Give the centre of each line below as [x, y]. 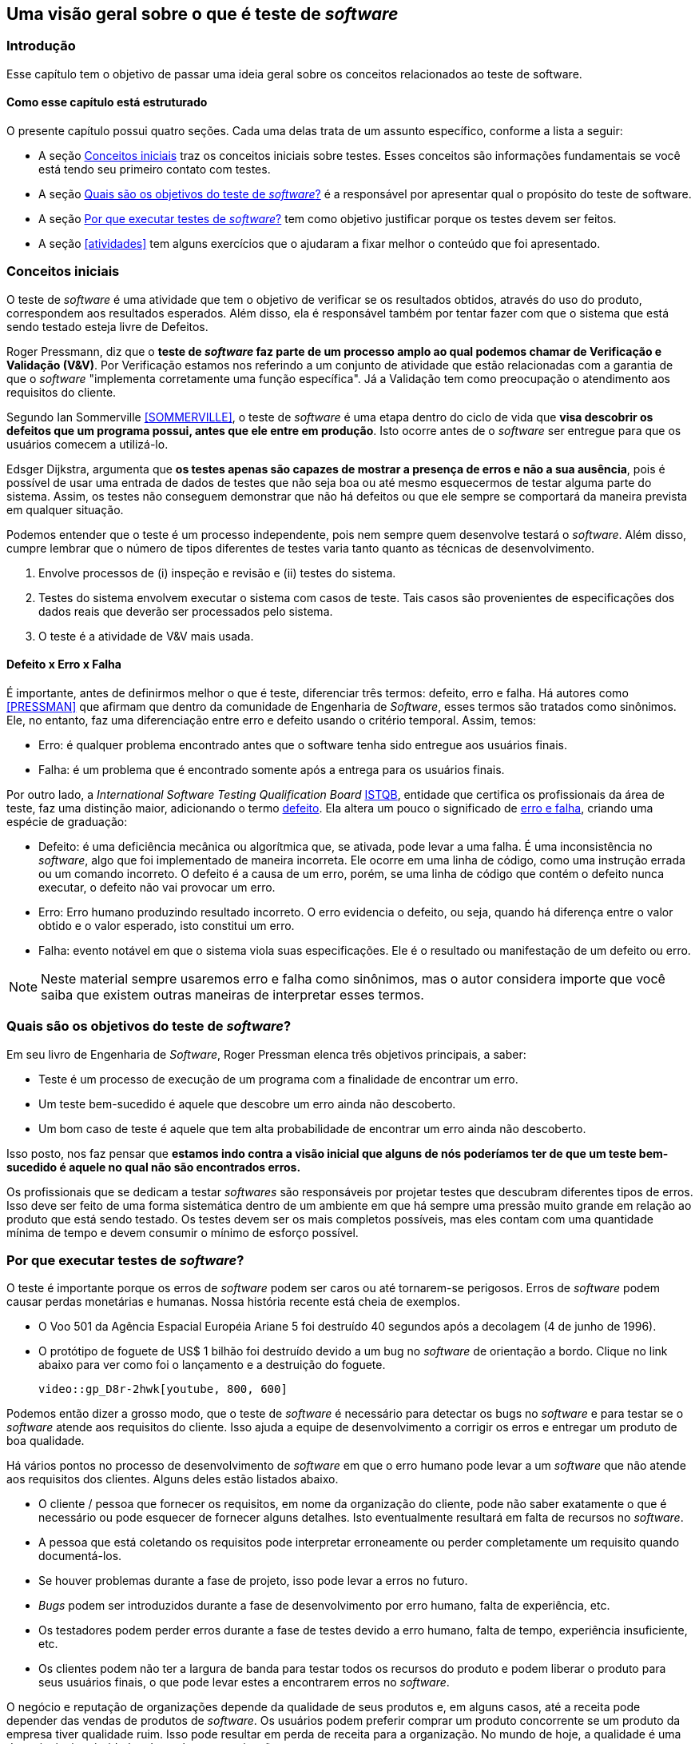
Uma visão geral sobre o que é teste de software [203, 14]
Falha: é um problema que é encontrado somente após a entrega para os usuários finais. [272, 769]
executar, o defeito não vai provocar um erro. [157, 887]
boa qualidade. [46, 1441]
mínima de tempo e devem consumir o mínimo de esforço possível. [183, 1232]
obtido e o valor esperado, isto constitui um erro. [167, 925]
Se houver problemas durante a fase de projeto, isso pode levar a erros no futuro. [253, 1581]
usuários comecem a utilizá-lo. [87, 444]
